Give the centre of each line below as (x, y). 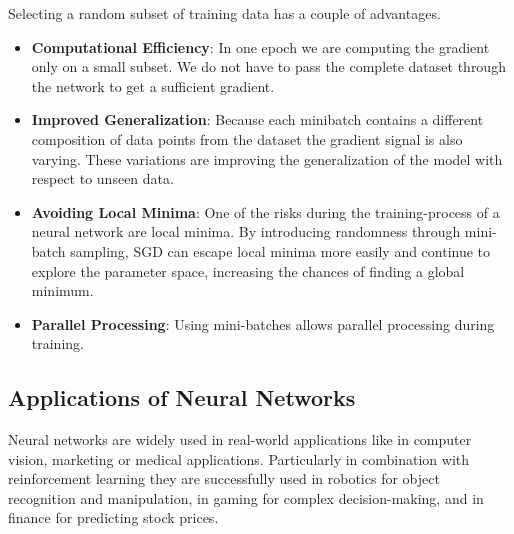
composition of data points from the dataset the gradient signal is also (247, 138)
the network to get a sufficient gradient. (153, 85)
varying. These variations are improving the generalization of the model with (267, 158)
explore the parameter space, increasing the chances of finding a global (248, 270)
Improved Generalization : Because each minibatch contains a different (257, 119)
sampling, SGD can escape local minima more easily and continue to (280, 250)
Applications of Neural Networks (182, 397)
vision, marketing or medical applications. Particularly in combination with (239, 458)
